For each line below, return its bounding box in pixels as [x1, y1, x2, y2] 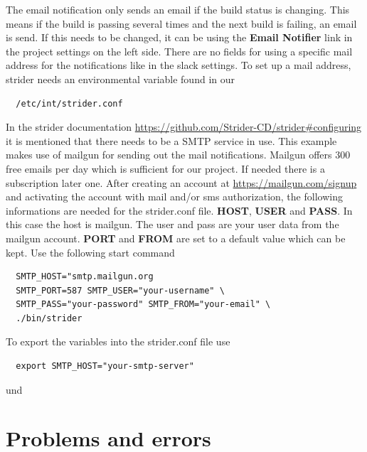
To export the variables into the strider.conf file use [6, 334, 230, 349]
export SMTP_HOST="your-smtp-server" [16, 361, 194, 372]
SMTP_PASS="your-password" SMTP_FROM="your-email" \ [16, 299, 271, 310]
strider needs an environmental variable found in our [6, 71, 235, 86]
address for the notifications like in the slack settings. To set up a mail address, [6, 58, 351, 72]
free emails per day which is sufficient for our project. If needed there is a [6, 161, 325, 176]
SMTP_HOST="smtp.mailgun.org [16, 271, 154, 282]
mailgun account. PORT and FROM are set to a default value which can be [6, 230, 346, 245]
